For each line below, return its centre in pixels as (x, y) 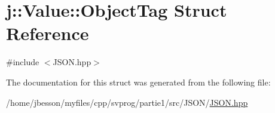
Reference (48, 33)
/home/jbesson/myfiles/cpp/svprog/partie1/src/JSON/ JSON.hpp (127, 102)
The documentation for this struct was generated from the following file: (138, 82)
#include (23, 62)
